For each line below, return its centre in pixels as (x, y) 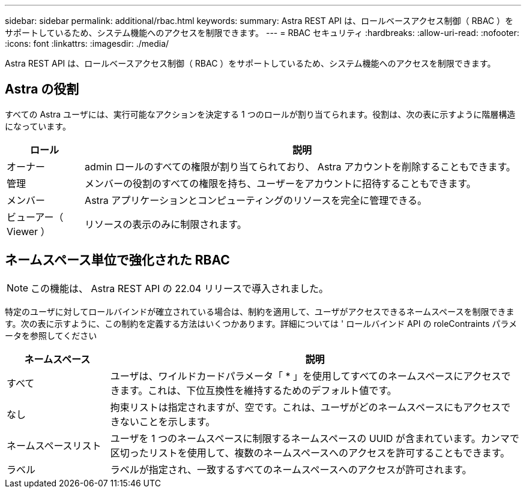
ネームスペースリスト (54, 445)
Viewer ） (29, 231)
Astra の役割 (42, 89)
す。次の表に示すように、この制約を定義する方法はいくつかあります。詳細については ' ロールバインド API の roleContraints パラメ (261, 323)
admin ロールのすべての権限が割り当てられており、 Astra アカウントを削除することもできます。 (300, 166)
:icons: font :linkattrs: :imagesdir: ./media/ (87, 43)
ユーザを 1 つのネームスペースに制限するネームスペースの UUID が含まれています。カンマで (315, 438)
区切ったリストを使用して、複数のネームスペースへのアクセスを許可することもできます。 (310, 453)
